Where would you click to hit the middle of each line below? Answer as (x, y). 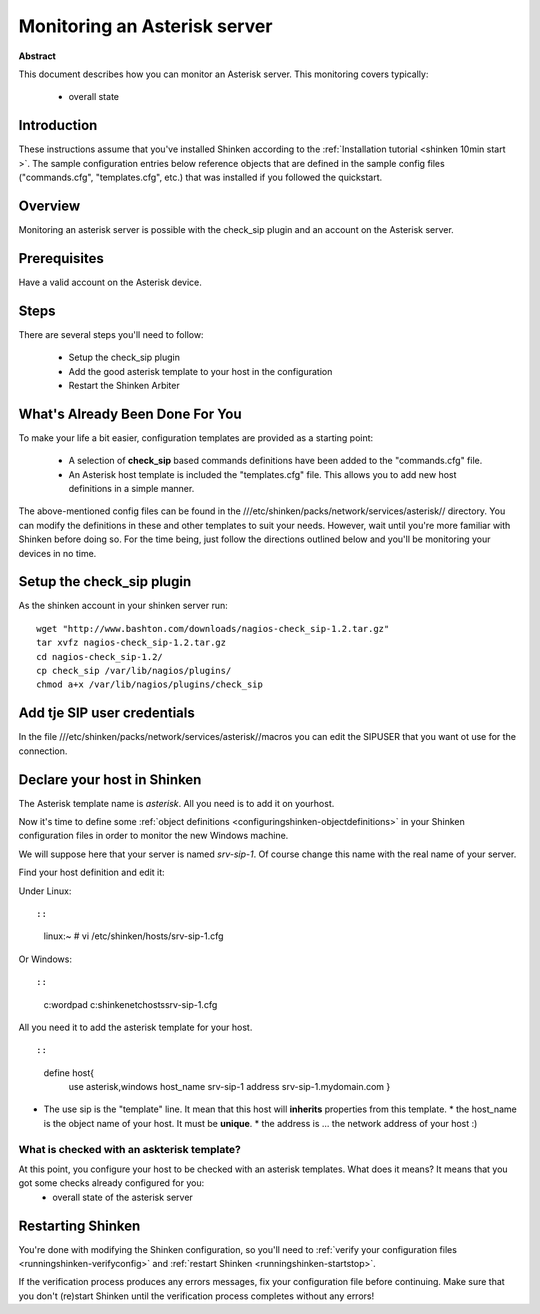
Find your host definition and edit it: (91, 872)
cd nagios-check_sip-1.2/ (100, 656)
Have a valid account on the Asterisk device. (110, 282)
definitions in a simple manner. (131, 488)
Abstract (37, 56)
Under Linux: (45, 891)
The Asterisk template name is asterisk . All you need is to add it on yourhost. (176, 803)
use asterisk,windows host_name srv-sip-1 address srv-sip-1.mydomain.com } (229, 1087)
